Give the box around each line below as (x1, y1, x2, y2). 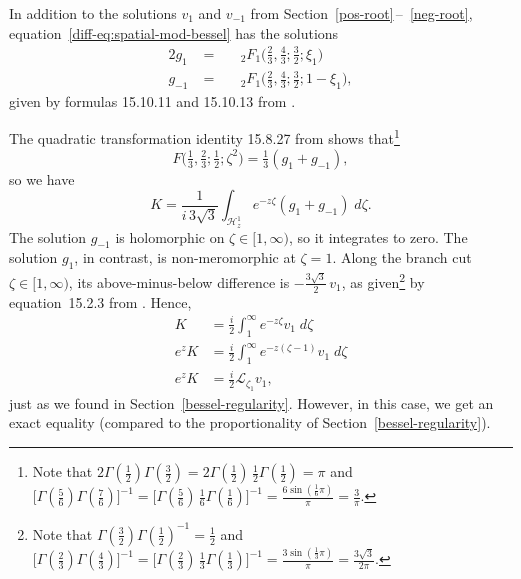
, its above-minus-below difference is (68, 271, 290, 292)
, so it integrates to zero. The (288, 226, 468, 247)
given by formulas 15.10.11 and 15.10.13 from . (9, 90, 296, 111)
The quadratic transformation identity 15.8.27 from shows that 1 (9, 125, 400, 149)
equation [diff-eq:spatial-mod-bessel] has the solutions (9, 22, 339, 43)
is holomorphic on (115, 226, 225, 247)
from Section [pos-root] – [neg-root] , (250, 3, 473, 23)
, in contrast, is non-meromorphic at (74, 247, 296, 268)
